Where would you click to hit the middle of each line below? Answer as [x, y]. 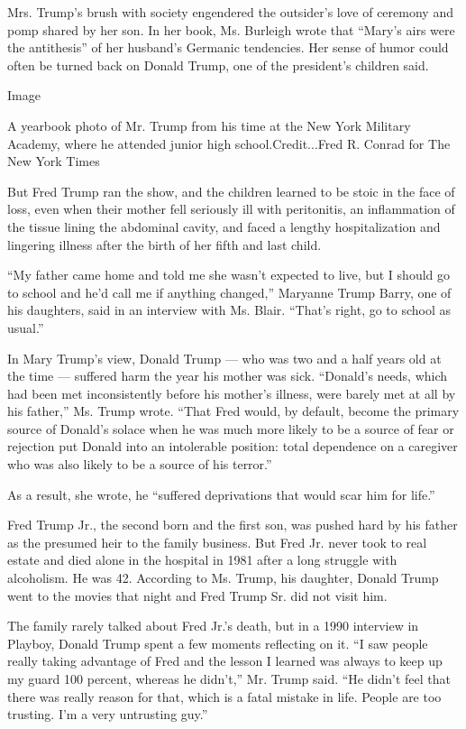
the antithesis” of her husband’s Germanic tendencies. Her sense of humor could [228, 47]
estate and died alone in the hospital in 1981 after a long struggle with [202, 560]
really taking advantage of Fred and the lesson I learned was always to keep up [225, 661]
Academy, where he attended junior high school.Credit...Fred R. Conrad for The [229, 143]
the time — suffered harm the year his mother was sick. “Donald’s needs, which [228, 376]
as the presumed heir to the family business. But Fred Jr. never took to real [217, 542]
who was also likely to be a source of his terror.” [140, 464]
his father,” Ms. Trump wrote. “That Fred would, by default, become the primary [233, 411]
